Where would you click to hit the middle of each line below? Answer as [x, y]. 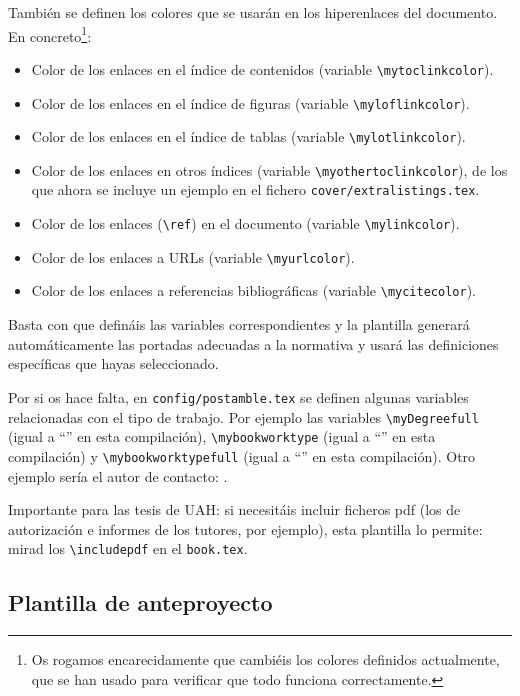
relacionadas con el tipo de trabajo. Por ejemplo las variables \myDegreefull [243, 416]
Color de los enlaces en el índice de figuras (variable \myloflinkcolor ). [250, 102]
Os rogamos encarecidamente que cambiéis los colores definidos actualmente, [265, 659]
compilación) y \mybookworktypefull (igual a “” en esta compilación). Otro [242, 455]
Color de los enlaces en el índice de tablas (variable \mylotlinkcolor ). [248, 136]
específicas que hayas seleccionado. [113, 363]
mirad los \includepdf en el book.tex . [128, 548]
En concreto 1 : [50, 34]
